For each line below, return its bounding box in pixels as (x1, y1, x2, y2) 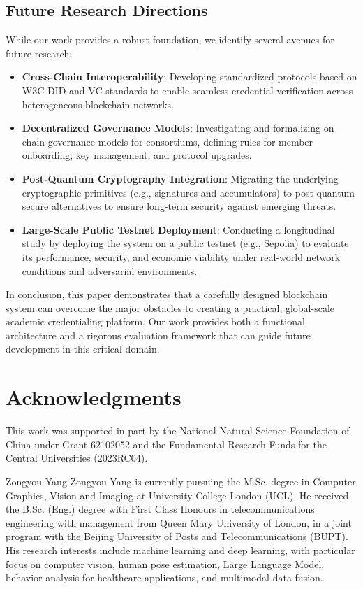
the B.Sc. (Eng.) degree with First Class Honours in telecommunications (6, 502, 315, 516)
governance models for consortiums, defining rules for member (47, 134, 313, 148)
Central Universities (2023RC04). (6, 450, 148, 465)
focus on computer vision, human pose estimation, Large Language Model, (6, 556, 325, 571)
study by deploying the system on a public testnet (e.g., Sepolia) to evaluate (22, 236, 349, 250)
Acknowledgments (6, 383, 181, 411)
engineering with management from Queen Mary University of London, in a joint (6, 515, 352, 530)
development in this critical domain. (6, 341, 160, 356)
